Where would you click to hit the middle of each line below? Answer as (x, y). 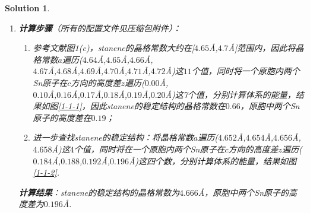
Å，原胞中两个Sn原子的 (243, 192)
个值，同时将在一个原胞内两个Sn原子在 (149, 149)
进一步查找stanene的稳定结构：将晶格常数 (113, 137)
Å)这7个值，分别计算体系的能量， (230, 94)
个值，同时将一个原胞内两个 (246, 71)
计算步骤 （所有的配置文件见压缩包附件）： (100, 28)
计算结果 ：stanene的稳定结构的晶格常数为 (99, 192)
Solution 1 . (27, 8)
